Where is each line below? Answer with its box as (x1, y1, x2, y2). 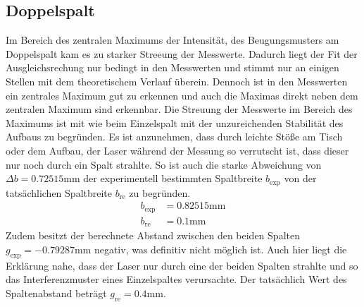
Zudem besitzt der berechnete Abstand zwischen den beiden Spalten (6, 228, 300, 243)
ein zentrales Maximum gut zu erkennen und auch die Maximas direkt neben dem (6, 88, 358, 102)
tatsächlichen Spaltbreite (6, 185, 113, 200)
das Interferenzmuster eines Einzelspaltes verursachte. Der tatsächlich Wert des (6, 272, 347, 287)
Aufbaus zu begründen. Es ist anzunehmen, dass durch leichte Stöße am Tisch (6, 129, 343, 144)
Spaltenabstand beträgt (6, 285, 107, 300)
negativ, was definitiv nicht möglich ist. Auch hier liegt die (94, 241, 347, 256)
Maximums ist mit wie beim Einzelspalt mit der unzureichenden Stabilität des (6, 115, 344, 130)
